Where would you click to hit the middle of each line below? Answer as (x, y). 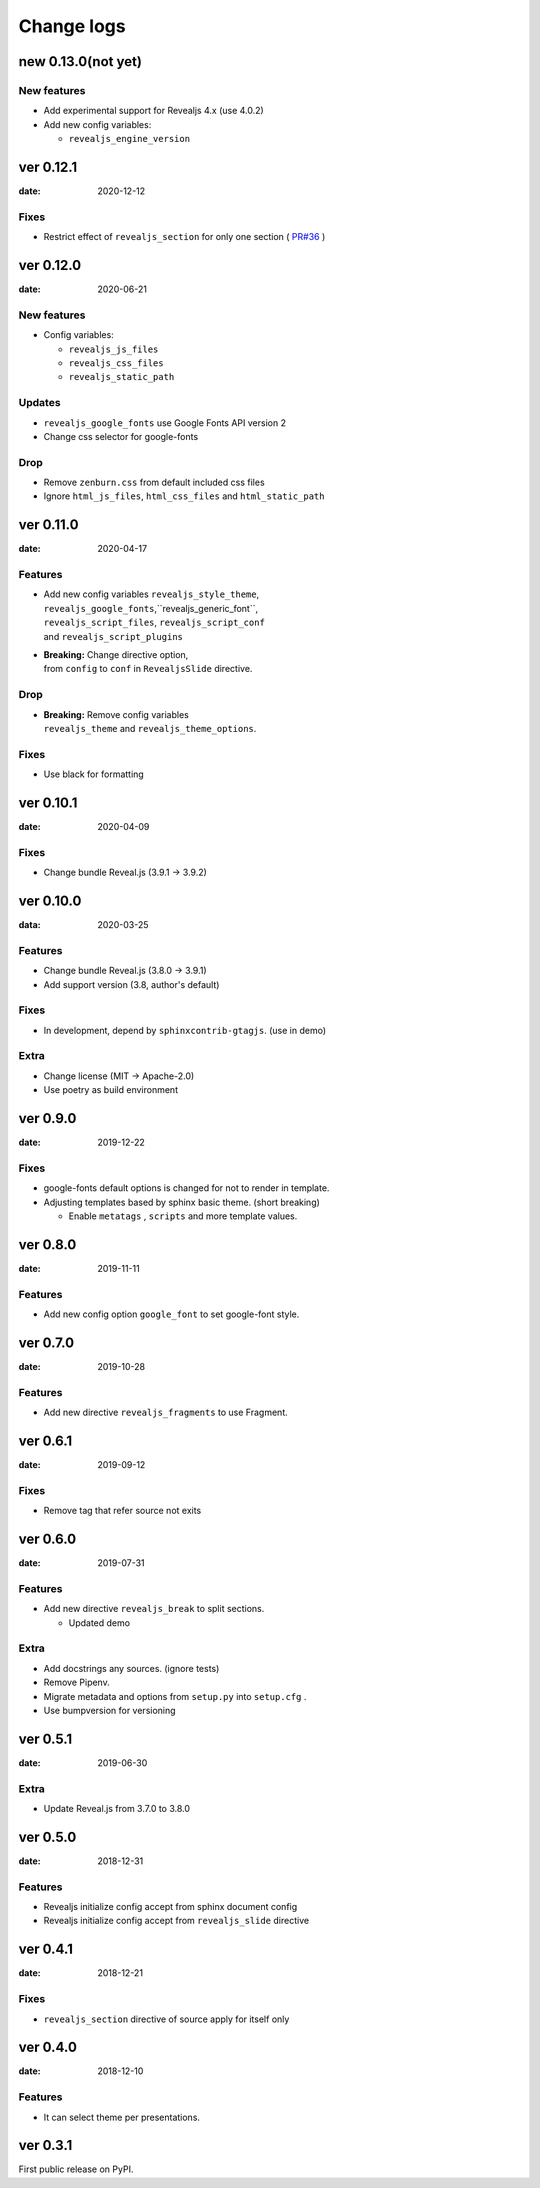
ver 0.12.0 (50, 265)
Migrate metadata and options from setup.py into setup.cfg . (175, 1696)
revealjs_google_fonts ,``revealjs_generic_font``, (151, 608)
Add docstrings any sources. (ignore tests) (131, 1668)
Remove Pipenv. (76, 1682)
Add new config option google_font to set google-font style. (171, 1314)
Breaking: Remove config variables (116, 714)
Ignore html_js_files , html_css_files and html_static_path (184, 496)
